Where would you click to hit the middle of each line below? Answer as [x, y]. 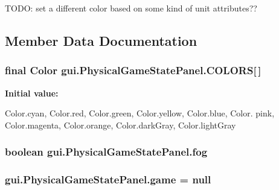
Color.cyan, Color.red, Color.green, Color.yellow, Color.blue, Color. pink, [140, 113]
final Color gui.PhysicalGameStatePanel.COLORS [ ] [133, 70]
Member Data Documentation [101, 40]
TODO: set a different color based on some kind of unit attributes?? [131, 8]
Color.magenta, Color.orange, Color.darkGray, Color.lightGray [120, 125]
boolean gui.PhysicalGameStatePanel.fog [106, 152]
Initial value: [32, 93]
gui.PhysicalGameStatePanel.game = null [108, 179]
